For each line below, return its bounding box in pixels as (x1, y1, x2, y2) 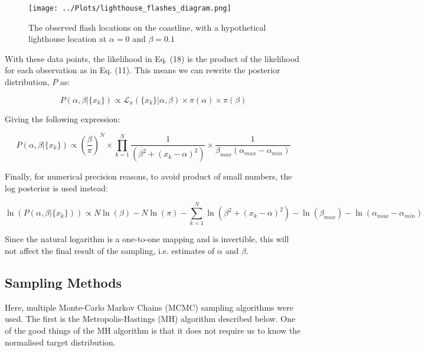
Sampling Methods (5, 273, 122, 292)
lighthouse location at (28, 32, 107, 45)
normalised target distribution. (5, 335, 116, 348)
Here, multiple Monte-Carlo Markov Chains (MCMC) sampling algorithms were (5, 301, 293, 313)
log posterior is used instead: (5, 181, 108, 194)
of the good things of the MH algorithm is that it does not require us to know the (5, 324, 301, 337)
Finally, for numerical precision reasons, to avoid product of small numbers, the (5, 170, 292, 182)
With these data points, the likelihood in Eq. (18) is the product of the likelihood (5, 52, 300, 64)
